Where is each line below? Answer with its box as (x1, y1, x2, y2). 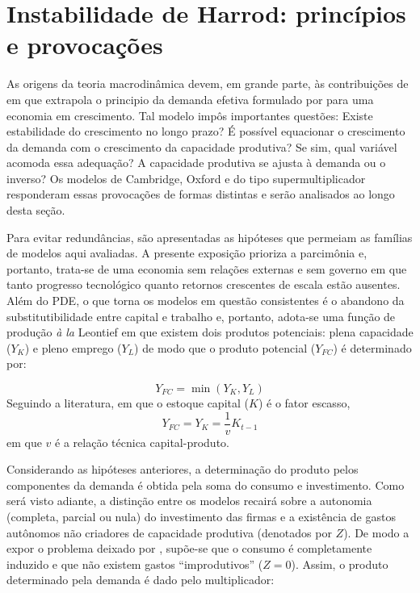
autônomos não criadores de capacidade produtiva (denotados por (6, 524, 332, 541)
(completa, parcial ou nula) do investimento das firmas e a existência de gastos (6, 508, 396, 525)
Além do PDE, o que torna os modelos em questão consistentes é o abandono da (6, 292, 405, 309)
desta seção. (6, 202, 65, 219)
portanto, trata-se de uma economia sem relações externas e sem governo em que (6, 260, 407, 277)
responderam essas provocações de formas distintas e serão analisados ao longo (6, 186, 395, 203)
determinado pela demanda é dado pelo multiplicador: (6, 571, 275, 588)
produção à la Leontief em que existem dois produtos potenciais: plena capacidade (6, 324, 414, 340)
